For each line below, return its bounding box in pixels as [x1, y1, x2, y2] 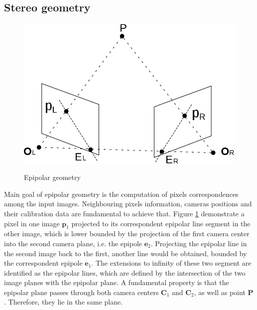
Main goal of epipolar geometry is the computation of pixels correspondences [4, 188, 239, 199]
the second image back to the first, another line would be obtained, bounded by [4, 248, 247, 258]
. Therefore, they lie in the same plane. [4, 297, 123, 307]
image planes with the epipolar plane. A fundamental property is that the [4, 277, 229, 288]
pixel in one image [4, 218, 60, 228]
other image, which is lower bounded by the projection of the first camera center [4, 228, 250, 239]
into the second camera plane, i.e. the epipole [4, 238, 142, 248]
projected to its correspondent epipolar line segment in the [71, 218, 251, 228]
